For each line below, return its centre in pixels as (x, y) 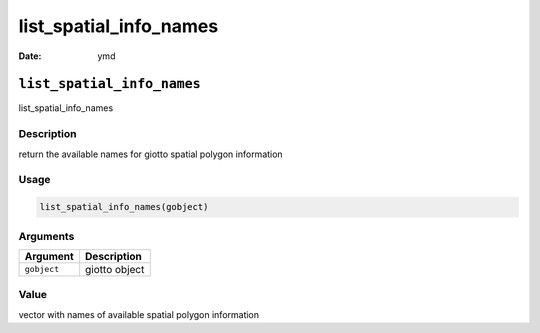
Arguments (46, 236)
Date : (30, 56)
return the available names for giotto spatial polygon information (151, 154)
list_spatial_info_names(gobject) (124, 207)
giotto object (115, 269)
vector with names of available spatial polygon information (139, 314)
